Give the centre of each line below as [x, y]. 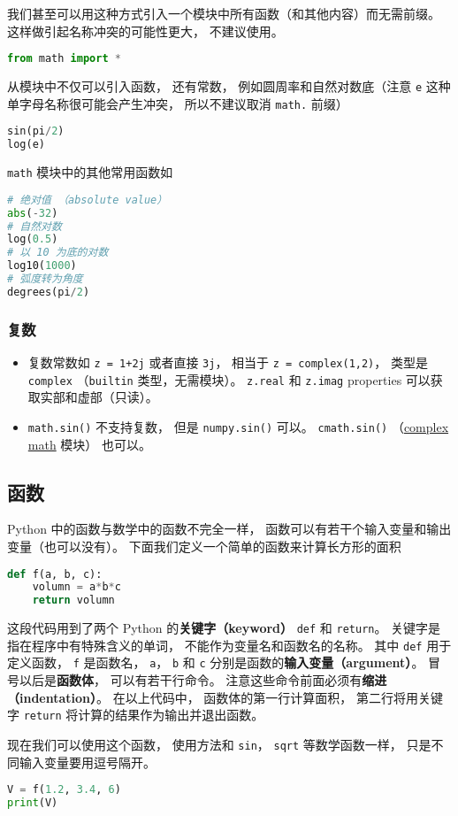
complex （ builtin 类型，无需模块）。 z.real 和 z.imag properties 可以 [229, 379]
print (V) [33, 803]
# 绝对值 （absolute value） [88, 200]
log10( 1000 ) [42, 266]
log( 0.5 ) [33, 239]
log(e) [26, 145]
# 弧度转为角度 [45, 279]
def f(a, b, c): [55, 574]
